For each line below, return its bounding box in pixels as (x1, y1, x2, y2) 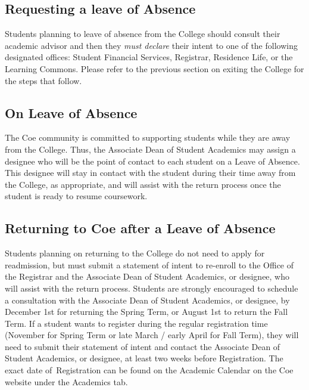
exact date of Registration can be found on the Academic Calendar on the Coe (5, 364, 294, 376)
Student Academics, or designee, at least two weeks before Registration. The (5, 352, 283, 364)
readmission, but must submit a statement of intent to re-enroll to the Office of (5, 258, 294, 271)
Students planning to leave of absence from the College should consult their (5, 27, 280, 40)
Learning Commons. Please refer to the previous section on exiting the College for (5, 62, 304, 75)
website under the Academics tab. (5, 375, 128, 388)
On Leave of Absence (5, 103, 138, 122)
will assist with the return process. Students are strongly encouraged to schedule (5, 281, 298, 294)
